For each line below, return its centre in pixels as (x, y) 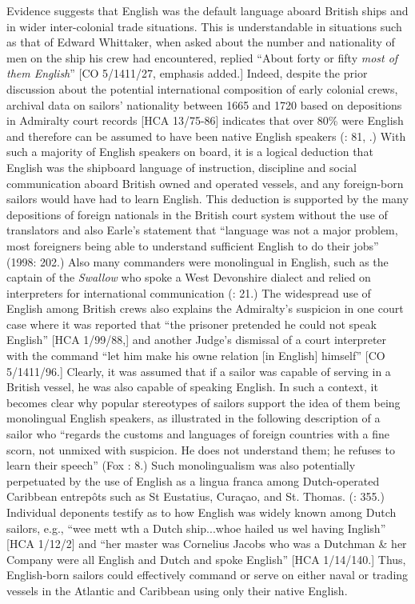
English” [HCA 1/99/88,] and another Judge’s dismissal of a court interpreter (197, 340)
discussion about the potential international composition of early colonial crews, (202, 88)
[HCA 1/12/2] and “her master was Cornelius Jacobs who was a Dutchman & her (207, 544)
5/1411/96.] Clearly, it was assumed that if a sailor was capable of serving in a (199, 371)
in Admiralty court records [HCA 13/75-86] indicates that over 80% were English (205, 120)
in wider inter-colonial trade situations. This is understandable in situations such (204, 26)
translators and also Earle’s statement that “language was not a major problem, (202, 230)
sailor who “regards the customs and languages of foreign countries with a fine (198, 434)
